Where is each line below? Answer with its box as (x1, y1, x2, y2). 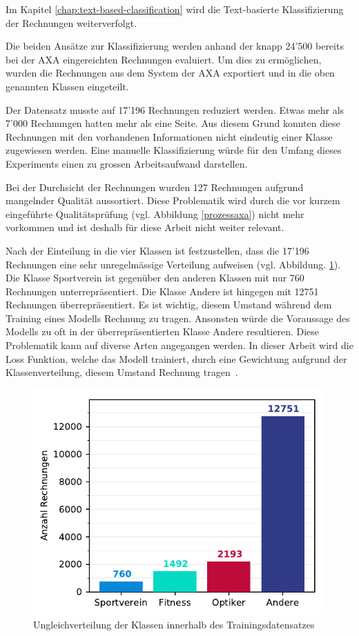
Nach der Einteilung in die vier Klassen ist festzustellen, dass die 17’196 (6, 243, 309, 257)
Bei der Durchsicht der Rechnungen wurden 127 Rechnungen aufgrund (6, 179, 304, 194)
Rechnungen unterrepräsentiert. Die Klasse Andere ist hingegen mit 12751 (6, 284, 319, 298)
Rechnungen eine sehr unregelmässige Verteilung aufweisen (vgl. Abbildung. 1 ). (6, 257, 341, 271)
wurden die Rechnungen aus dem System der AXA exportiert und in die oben (6, 66, 335, 80)
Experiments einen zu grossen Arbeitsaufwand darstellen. (6, 156, 248, 170)
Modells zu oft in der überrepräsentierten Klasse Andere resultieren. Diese (6, 324, 320, 339)
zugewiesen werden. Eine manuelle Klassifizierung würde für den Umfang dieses (6, 143, 342, 157)
